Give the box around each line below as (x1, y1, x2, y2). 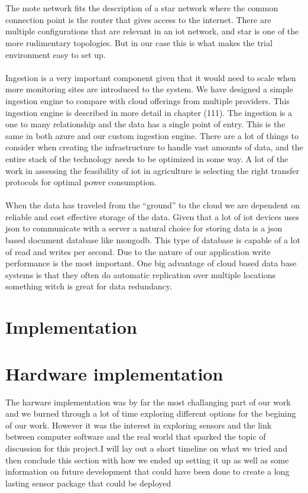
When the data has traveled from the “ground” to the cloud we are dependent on (5, 199, 300, 211)
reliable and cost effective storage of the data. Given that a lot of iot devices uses (5, 210, 299, 223)
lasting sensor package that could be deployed (5, 476, 171, 489)
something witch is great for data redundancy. (5, 280, 172, 292)
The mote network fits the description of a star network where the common (5, 2, 278, 14)
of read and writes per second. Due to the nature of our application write (5, 245, 271, 257)
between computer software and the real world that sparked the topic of (5, 430, 266, 443)
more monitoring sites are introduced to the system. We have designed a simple (5, 83, 293, 95)
